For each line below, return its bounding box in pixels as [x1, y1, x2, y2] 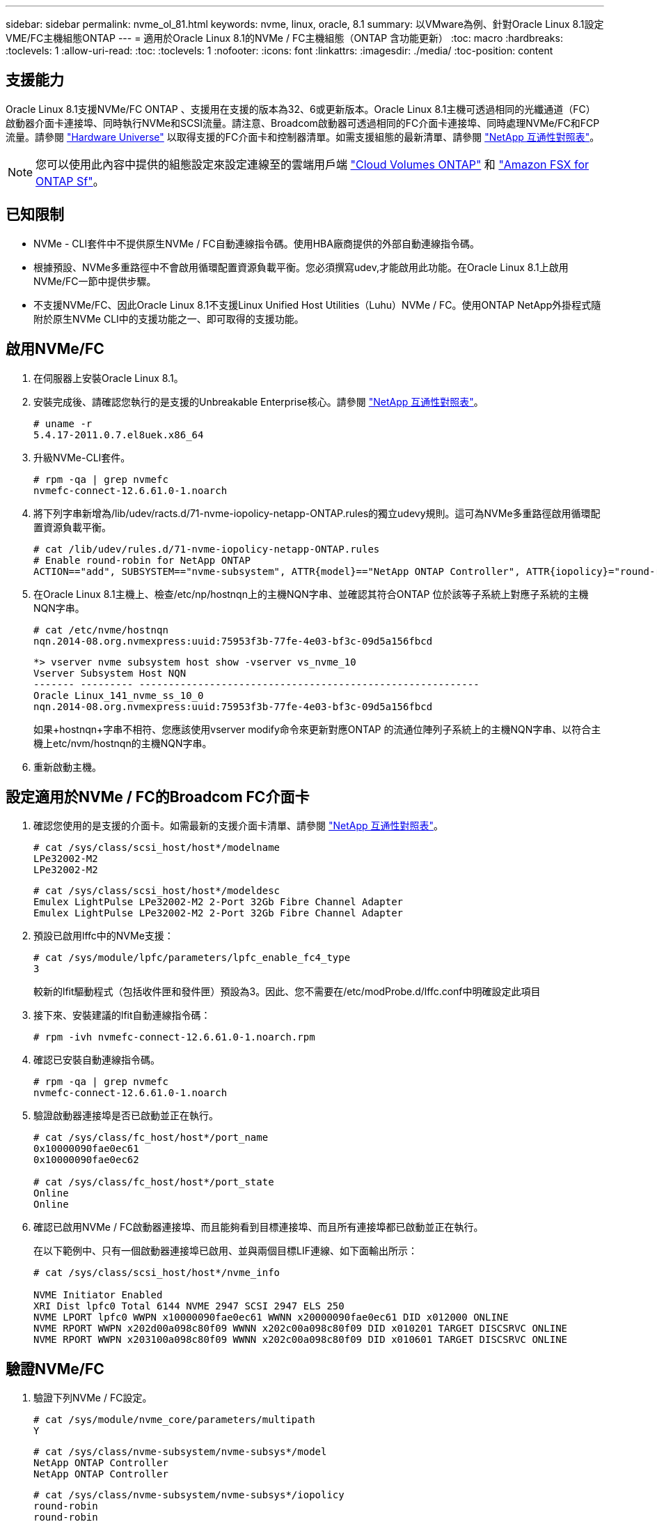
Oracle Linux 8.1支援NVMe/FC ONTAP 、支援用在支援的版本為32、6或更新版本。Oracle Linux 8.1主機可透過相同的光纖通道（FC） [6, 102, 596, 115]
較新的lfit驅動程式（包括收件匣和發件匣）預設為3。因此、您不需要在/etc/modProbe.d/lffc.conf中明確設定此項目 [33, 985, 541, 998]
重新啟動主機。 [33, 760, 102, 773]
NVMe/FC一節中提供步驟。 [33, 275, 157, 287]
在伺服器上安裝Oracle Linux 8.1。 [33, 371, 184, 384]
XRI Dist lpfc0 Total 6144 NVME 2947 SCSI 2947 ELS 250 [33, 1300, 345, 1312]
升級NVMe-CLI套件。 [33, 451, 131, 463]
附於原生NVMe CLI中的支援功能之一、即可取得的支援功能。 [33, 312, 304, 325]
